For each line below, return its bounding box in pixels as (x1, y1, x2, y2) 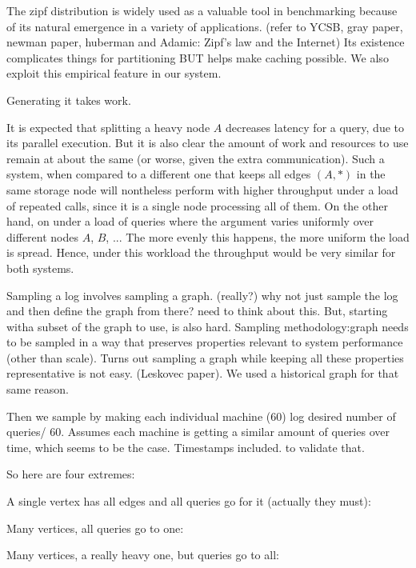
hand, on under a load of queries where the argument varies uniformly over (6, 213, 374, 230)
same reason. (6, 381, 69, 398)
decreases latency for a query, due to (225, 118, 405, 135)
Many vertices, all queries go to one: (6, 519, 184, 536)
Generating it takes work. (6, 91, 131, 108)
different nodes (6, 228, 78, 245)
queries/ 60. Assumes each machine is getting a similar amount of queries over (6, 423, 390, 440)
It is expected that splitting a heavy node (6, 118, 210, 135)
